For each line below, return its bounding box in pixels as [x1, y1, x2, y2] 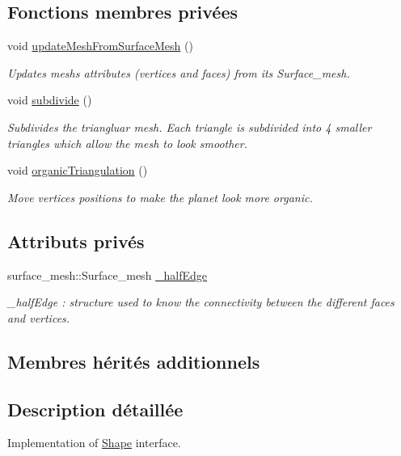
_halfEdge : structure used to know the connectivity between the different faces [7, 293, 395, 310]
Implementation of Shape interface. [7, 434, 181, 451]
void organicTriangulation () [7, 162, 148, 179]
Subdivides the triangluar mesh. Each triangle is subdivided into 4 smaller [7, 118, 372, 135]
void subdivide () [7, 91, 92, 108]
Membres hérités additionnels [7, 348, 260, 374]
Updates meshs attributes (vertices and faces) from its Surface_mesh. [7, 64, 350, 81]
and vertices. [7, 309, 70, 326]
